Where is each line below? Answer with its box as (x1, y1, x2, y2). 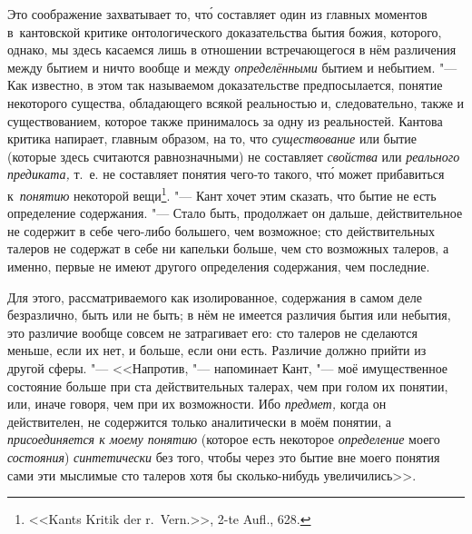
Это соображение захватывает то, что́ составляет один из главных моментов (7, 5, 428, 23)
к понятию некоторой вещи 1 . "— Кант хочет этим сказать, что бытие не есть (7, 183, 437, 204)
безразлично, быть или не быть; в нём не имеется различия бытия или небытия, (7, 305, 451, 324)
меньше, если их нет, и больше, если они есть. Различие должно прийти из (7, 341, 427, 360)
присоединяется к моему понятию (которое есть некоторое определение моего (7, 430, 440, 449)
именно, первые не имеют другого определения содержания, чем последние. (7, 256, 430, 275)
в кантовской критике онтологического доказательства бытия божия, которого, (7, 22, 442, 41)
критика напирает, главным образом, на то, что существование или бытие (7, 129, 417, 148)
